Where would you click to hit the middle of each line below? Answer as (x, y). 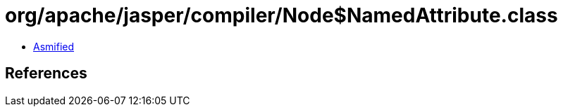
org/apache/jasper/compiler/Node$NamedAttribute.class (281, 15)
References (46, 73)
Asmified (54, 46)
